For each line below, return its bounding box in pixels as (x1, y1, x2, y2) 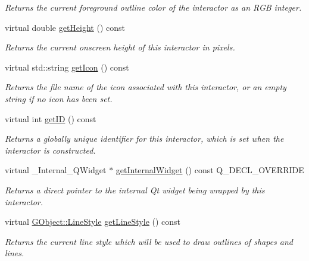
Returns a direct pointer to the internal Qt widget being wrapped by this (5, 183, 265, 196)
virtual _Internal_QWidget (5, 164, 107, 176)
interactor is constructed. (5, 144, 96, 156)
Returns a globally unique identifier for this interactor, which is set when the (5, 132, 284, 145)
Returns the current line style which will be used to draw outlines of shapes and (5, 235, 293, 247)
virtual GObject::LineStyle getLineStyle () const (5, 215, 181, 228)
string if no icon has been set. (5, 92, 113, 104)
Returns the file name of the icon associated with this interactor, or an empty (5, 81, 286, 93)
